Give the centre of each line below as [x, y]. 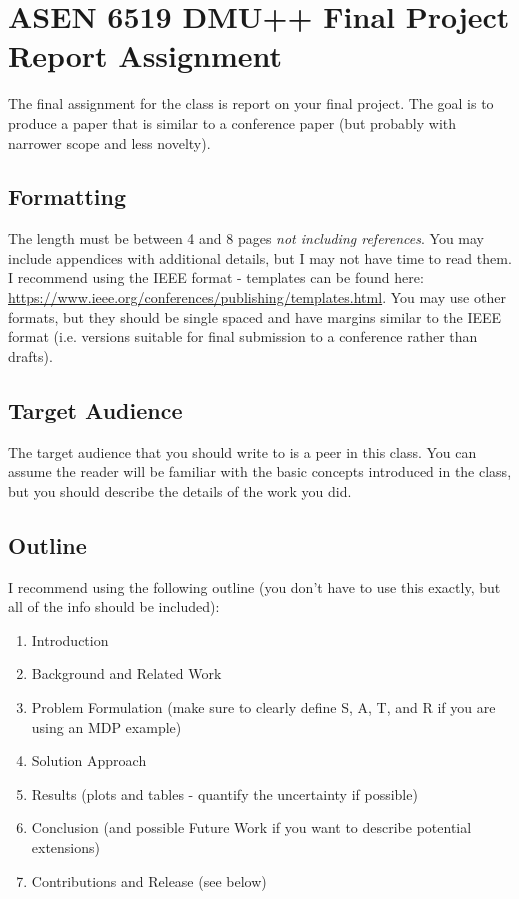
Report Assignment [145, 55]
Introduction [70, 639]
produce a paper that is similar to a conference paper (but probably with [232, 122]
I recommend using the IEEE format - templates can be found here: [216, 277]
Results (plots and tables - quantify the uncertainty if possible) [224, 793]
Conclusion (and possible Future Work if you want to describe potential [251, 827]
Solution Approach [89, 760]
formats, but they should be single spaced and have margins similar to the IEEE [255, 316]
